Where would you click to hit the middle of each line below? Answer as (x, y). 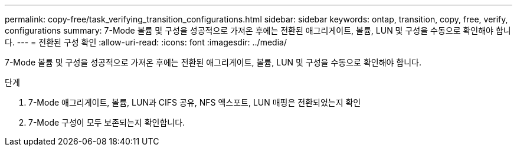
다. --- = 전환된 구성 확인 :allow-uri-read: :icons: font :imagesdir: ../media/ (146, 42)
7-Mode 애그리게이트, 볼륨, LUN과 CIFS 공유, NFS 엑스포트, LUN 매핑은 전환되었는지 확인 (195, 102)
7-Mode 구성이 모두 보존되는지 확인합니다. (107, 122)
